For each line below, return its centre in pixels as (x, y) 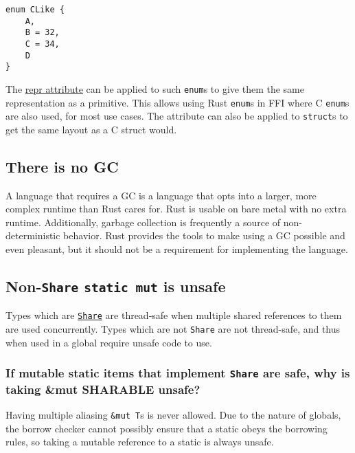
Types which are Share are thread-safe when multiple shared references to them (174, 315)
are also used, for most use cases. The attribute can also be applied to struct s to (177, 116)
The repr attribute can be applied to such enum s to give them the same (155, 88)
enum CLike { (35, 10)
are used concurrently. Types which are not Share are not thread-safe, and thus (173, 329)
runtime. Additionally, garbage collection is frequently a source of (143, 222)
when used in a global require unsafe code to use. (109, 342)
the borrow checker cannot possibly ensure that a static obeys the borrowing (167, 428)
